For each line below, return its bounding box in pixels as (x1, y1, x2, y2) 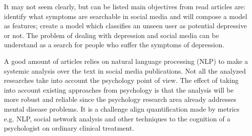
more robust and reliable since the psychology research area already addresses (4, 94, 236, 104)
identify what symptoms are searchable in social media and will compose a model (4, 11, 248, 21)
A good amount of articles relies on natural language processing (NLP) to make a (4, 56, 248, 66)
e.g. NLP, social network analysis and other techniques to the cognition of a (4, 113, 231, 123)
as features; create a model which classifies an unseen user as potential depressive (4, 20, 247, 31)
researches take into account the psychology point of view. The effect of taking (4, 75, 239, 85)
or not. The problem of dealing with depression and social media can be (4, 30, 219, 40)
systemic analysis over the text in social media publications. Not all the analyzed (4, 65, 246, 76)
